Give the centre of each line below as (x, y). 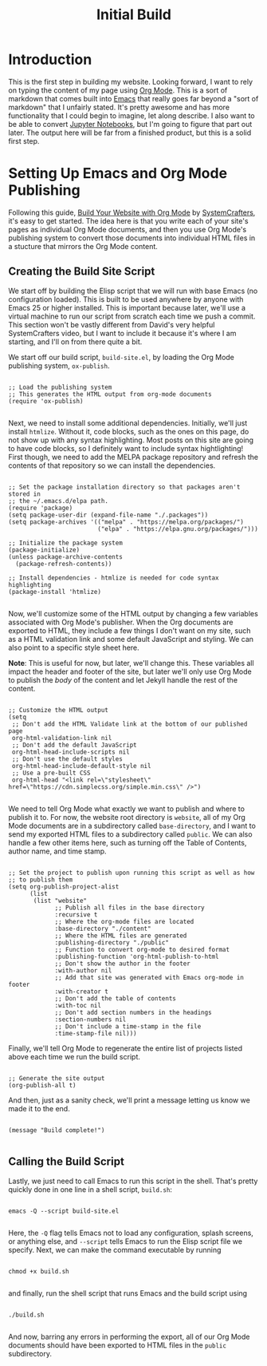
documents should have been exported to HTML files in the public (118, 1345)
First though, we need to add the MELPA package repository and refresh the (133, 457)
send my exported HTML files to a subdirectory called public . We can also (130, 834)
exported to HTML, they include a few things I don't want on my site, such (130, 630)
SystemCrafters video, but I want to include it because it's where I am (122, 333)
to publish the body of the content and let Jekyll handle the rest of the (123, 679)
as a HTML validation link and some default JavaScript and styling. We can (131, 639)
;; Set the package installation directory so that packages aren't (124, 487)
